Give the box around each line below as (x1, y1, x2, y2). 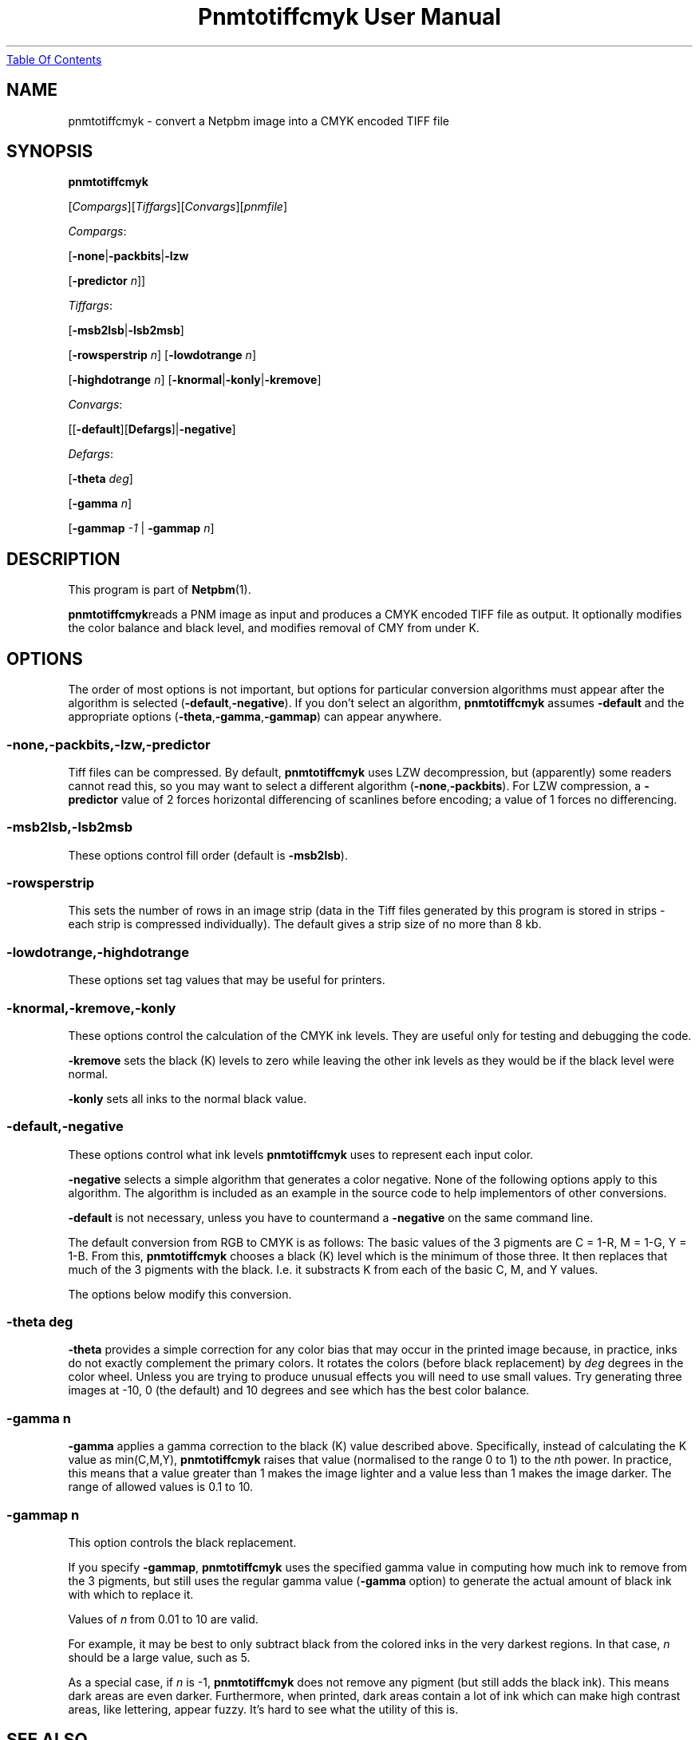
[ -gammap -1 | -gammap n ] (68, 521, 215, 536)
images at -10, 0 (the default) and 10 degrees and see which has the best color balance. (68, 1383, 530, 1398)
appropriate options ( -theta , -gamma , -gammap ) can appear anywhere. (68, 710, 442, 724)
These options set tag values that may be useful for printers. (68, 973, 385, 987)
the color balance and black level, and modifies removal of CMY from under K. (68, 621, 480, 635)
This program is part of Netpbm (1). (68, 583, 251, 597)
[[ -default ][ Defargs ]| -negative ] (68, 422, 236, 437)
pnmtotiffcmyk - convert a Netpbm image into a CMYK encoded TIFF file (68, 113, 449, 128)
